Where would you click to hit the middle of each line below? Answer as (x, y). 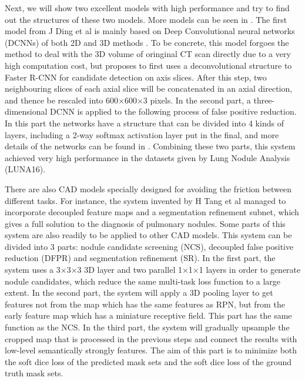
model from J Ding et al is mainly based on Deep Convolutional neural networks (150, 31)
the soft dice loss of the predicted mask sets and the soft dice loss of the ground (148, 361)
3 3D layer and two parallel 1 (130, 270)
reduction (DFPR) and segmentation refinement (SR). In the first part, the (140, 258)
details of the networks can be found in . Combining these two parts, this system (150, 146)
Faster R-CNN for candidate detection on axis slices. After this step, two (136, 77)
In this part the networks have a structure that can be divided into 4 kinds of (144, 123)
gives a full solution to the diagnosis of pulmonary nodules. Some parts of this (145, 223)
